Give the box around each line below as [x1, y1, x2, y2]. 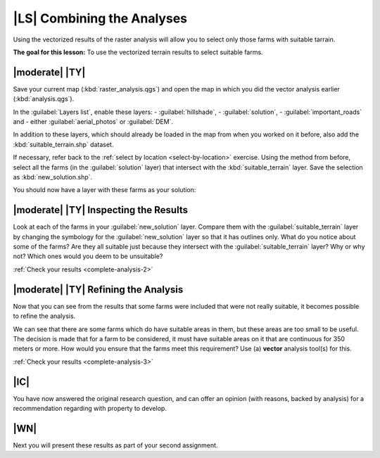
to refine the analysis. [13, 312, 76, 320]
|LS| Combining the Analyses [13, 11, 188, 26]
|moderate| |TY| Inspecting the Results [13, 204, 188, 216]
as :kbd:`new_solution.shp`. [13, 172, 93, 181]
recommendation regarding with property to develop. [13, 404, 167, 412]
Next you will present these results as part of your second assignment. [13, 440, 218, 450]
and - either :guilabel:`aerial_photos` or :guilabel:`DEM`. [13, 117, 174, 126]
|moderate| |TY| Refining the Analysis [13, 284, 184, 295]
